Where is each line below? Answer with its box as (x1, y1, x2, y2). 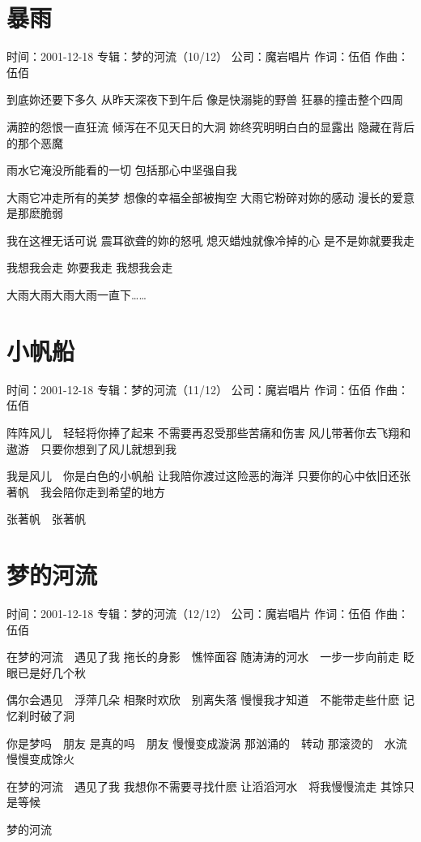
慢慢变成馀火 (6, 750, 74, 767)
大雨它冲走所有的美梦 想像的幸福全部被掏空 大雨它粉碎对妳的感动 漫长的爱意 (6, 188, 415, 205)
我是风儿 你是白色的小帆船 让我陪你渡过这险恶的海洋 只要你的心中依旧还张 (6, 467, 411, 484)
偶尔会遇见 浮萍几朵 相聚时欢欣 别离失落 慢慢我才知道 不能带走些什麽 (6, 691, 400, 708)
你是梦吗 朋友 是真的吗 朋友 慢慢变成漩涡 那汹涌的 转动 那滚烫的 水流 (6, 734, 407, 751)
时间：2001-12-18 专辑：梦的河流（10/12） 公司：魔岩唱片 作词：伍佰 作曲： (6, 48, 409, 65)
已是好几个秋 (17, 664, 86, 681)
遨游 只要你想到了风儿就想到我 (6, 440, 176, 457)
